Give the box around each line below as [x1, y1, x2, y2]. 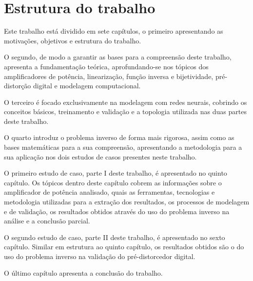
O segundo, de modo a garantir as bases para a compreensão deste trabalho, [4, 52, 232, 62]
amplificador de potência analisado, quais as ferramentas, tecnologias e [4, 187, 215, 197]
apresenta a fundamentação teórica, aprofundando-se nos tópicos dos [4, 61, 209, 71]
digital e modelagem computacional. [33, 80, 141, 91]
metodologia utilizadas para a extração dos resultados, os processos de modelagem [4, 197, 250, 207]
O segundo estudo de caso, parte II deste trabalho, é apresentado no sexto [4, 232, 225, 242]
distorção [4, 80, 31, 91]
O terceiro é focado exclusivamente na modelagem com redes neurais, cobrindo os [4, 97, 247, 107]
